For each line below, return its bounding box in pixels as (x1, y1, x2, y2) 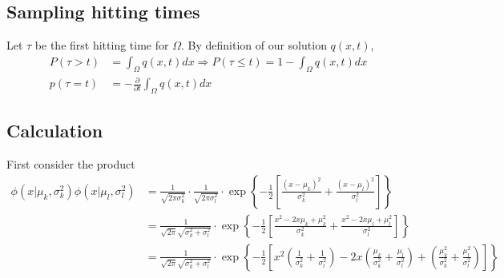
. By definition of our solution (180, 37, 327, 54)
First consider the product (6, 156, 135, 173)
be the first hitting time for (34, 37, 169, 54)
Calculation (6, 118, 103, 143)
